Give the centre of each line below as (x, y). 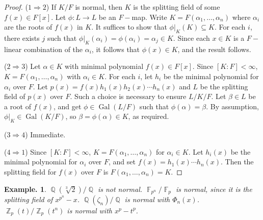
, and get (67, 106)
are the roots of (28, 27)
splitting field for (30, 171)
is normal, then (99, 7)
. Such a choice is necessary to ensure (128, 96)
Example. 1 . (25, 189)
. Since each (191, 38)
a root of (18, 106)
